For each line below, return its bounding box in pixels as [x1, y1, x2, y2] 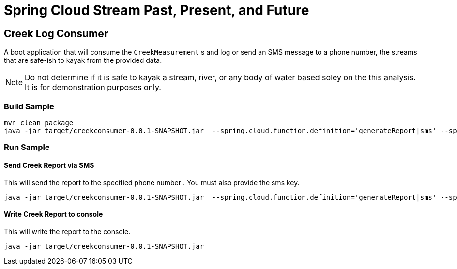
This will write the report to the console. [4, 227, 131, 236]
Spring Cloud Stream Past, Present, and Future [4, 2, 309, 18]
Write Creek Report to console [4, 210, 103, 219]
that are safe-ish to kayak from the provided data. [4, 56, 162, 65]
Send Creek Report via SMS [4, 161, 94, 169]
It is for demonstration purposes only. [25, 82, 161, 92]
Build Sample [4, 101, 54, 111]
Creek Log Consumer [4, 27, 108, 40]
